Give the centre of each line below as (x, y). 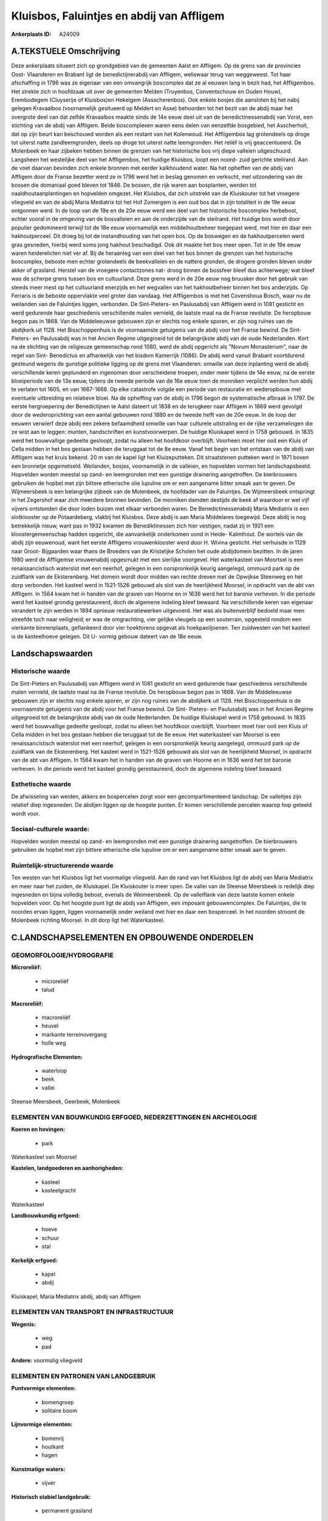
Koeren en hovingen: (38, 1129)
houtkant (53, 1447)
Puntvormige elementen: (43, 1388)
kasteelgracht (59, 1191)
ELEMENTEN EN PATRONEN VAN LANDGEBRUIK (84, 1376)
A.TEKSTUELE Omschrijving (66, 51)
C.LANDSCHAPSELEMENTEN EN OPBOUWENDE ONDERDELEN (132, 938)
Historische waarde (41, 671)
